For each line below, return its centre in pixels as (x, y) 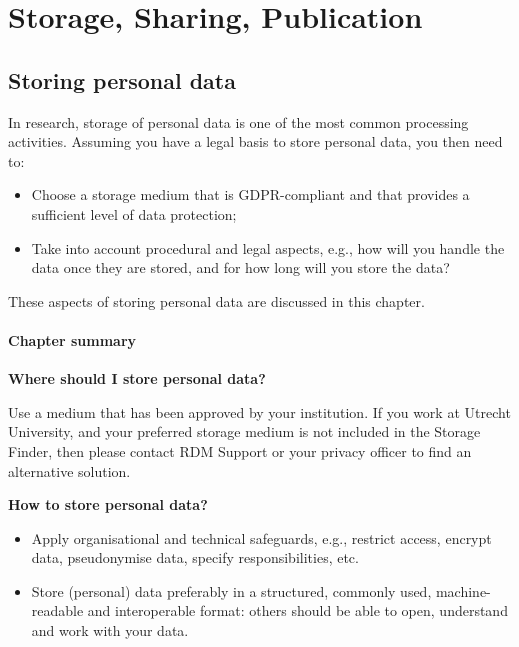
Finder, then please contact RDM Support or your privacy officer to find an (240, 450)
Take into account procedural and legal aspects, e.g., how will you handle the (268, 247)
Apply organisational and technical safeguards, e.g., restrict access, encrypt (261, 537)
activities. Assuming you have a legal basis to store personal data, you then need (255, 141)
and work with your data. (110, 630)
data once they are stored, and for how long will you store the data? (240, 267)
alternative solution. (69, 470)
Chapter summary (72, 339)
